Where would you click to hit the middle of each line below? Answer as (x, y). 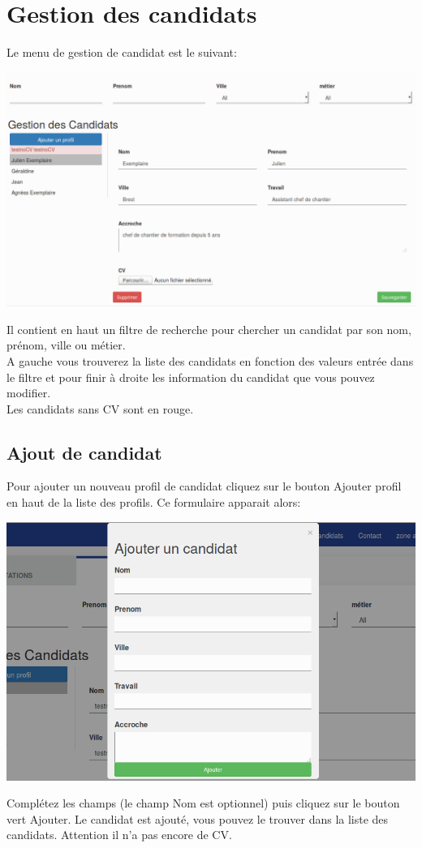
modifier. (29, 393)
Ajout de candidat (84, 452)
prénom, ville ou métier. (66, 345)
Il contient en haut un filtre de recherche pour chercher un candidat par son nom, (209, 329)
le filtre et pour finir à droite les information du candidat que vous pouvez (191, 377)
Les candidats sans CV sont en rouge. (100, 408)
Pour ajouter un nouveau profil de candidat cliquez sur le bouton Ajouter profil (204, 486)
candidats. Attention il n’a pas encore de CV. (119, 835)
